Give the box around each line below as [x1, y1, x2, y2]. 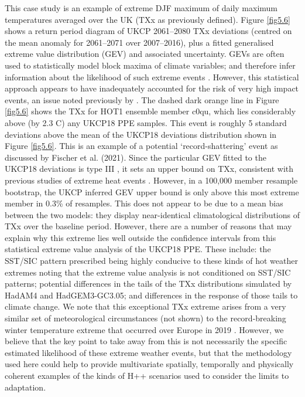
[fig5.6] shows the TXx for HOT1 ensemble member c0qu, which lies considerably [5, 105, 296, 117]
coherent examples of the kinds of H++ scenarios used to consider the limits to [5, 369, 289, 381]
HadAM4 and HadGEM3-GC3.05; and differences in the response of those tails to [5, 289, 298, 301]
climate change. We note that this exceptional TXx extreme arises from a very [5, 300, 286, 313]
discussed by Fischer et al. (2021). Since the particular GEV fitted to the [5, 151, 266, 163]
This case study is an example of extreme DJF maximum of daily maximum [5, 2, 277, 13]
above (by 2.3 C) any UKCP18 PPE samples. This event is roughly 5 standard [5, 116, 287, 128]
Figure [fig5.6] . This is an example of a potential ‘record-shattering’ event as [5, 140, 278, 152]
